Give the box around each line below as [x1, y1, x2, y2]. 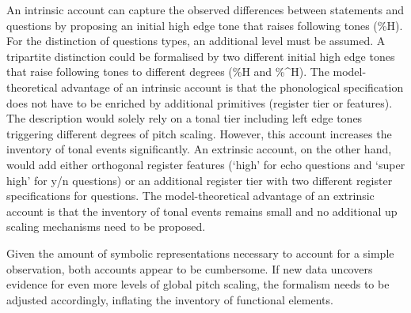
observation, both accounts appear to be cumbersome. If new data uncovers [6, 260, 373, 277]
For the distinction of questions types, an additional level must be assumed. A [6, 32, 386, 49]
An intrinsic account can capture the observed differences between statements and [6, 2, 405, 17]
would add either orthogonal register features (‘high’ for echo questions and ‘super [6, 156, 405, 172]
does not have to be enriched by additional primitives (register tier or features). [6, 94, 393, 111]
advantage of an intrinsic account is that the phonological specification [61, 78, 404, 95]
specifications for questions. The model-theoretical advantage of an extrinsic [6, 187, 375, 204]
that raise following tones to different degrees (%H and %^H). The [6, 63, 329, 80]
